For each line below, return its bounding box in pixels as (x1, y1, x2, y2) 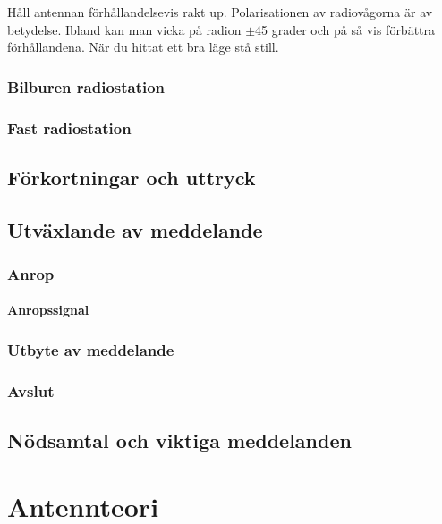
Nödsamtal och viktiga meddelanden (7, 427, 352, 454)
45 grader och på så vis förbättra (255, 20, 436, 38)
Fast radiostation (7, 116, 132, 139)
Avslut (7, 379, 55, 401)
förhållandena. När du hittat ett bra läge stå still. (7, 38, 279, 56)
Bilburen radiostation (7, 75, 166, 97)
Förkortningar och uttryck (7, 163, 256, 190)
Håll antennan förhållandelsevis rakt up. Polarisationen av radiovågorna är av (7, 3, 433, 21)
